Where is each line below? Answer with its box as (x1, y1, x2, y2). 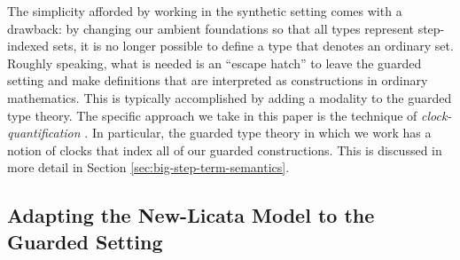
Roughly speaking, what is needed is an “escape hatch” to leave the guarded (7, 53, 422, 72)
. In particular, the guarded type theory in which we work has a (84, 123, 432, 142)
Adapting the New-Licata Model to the (7, 201, 375, 229)
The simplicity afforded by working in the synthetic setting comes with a (7, 2, 402, 20)
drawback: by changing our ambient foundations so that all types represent (7, 19, 414, 37)
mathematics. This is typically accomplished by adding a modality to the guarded (7, 88, 452, 106)
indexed (7, 36, 50, 55)
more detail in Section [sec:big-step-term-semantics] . (7, 158, 290, 177)
